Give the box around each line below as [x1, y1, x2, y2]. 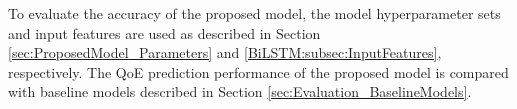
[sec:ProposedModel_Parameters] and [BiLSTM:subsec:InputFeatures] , [8, 42, 442, 63]
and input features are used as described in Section [8, 22, 321, 43]
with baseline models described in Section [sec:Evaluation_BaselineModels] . [8, 81, 472, 102]
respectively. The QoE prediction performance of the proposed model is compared [8, 61, 509, 82]
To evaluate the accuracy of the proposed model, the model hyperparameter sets [8, 3, 501, 23]
